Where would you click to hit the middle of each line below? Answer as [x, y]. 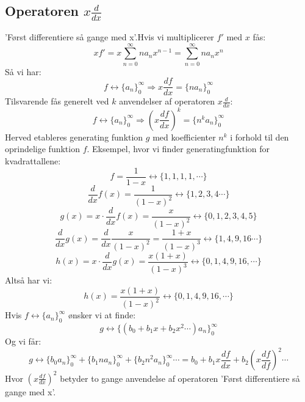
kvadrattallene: [33, 160]
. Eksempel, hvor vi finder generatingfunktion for [178, 149]
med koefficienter [184, 137]
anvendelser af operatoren [167, 101]
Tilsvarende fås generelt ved [57, 101]
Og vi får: [23, 341]
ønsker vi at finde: [102, 315]
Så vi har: [23, 71]
